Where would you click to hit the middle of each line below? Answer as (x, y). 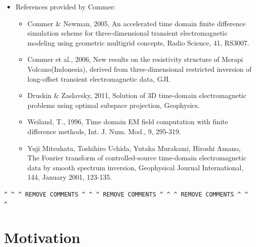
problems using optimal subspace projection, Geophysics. (113, 105)
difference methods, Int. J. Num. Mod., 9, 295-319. (104, 131)
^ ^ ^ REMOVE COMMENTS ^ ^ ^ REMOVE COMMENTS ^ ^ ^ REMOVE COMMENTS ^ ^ (126, 194)
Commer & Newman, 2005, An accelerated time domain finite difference (137, 23)
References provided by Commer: (65, 6)
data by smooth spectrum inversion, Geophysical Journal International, (135, 167)
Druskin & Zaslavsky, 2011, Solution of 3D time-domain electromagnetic (137, 95)
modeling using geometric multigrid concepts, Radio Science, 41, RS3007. (138, 42)
